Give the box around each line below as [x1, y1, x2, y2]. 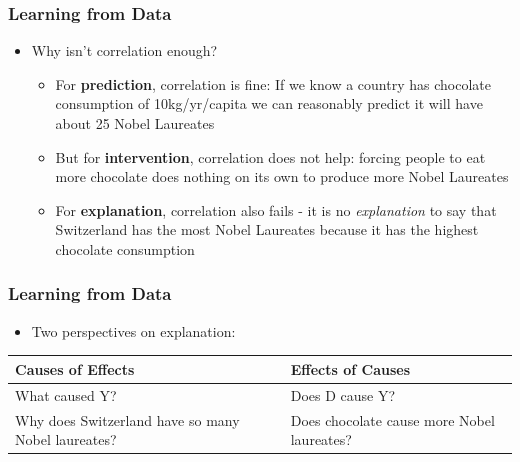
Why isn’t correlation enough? [31, 40, 218, 61]
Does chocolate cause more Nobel [290, 409, 495, 430]
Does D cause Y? [290, 384, 396, 405]
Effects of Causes [290, 358, 411, 379]
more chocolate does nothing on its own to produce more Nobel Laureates [55, 166, 509, 187]
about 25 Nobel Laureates [55, 113, 215, 133]
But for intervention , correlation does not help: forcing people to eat [55, 146, 486, 167]
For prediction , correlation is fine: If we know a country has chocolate [55, 73, 491, 94]
